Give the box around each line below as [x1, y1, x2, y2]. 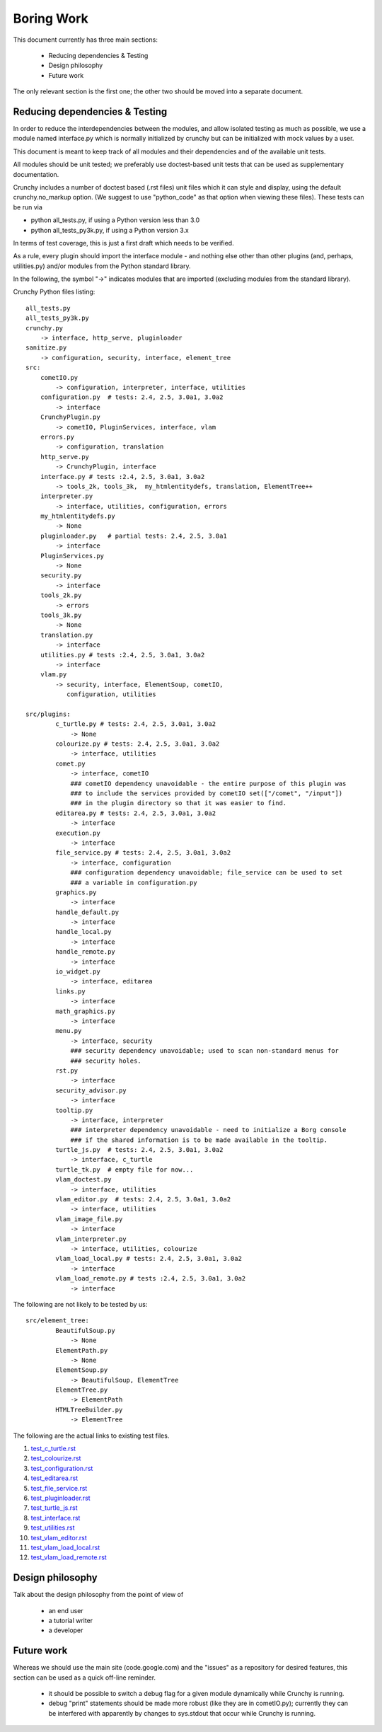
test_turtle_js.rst [30, 1503, 78, 1512]
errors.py [40, 432, 74, 441]
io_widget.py [55, 968, 100, 976]
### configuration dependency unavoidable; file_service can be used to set [70, 869, 343, 877]
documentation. [13, 170, 59, 178]
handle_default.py [55, 908, 120, 916]
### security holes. [70, 1056, 141, 1065]
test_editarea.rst [30, 1474, 79, 1482]
